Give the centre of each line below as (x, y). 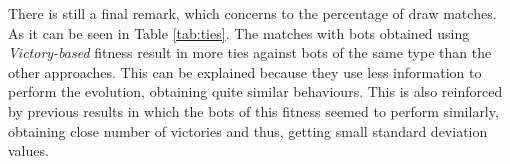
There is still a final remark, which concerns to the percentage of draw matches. (252, 13)
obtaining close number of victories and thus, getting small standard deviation (248, 130)
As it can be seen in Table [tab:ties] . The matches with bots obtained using (239, 32)
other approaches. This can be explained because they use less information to (245, 71)
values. (28, 150)
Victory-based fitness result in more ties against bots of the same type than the (250, 52)
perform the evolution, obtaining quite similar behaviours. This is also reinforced (255, 91)
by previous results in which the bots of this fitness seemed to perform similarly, (253, 110)
